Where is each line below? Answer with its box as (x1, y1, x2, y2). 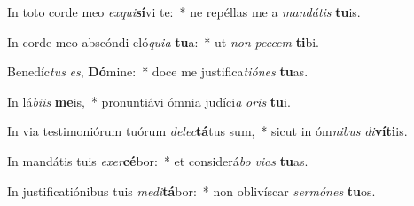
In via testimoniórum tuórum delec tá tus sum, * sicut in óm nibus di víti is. (7, 122, 408, 140)
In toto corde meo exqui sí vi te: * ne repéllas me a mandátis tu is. (7, 3, 361, 20)
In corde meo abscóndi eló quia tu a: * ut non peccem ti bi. (7, 32, 319, 51)
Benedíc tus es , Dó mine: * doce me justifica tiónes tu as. (7, 62, 309, 81)
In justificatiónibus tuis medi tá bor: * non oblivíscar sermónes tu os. (7, 181, 376, 200)
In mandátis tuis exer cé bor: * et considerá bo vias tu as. (7, 151, 309, 170)
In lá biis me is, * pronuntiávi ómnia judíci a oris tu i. (7, 91, 291, 110)
